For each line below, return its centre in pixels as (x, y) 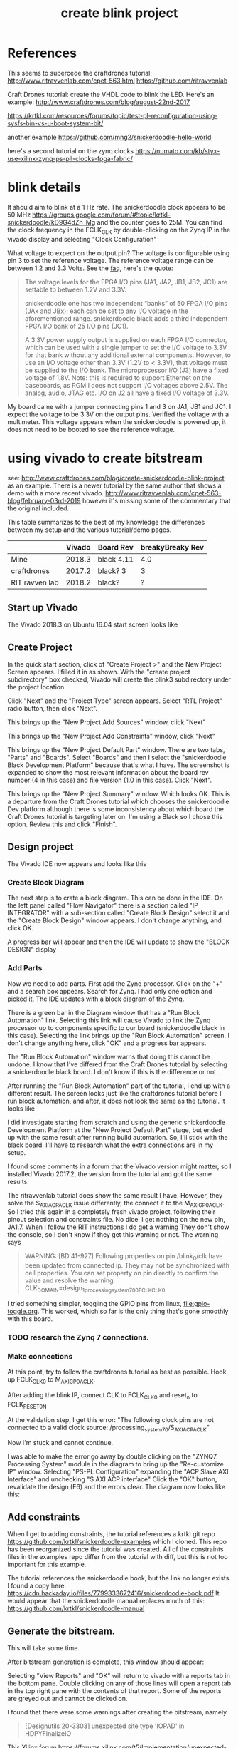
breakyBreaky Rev (172, 547)
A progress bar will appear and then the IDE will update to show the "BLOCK (119, 942)
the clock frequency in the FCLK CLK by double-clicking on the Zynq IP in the (119, 231)
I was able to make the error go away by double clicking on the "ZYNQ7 (112, 1456)
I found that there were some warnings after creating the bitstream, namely (117, 1712)
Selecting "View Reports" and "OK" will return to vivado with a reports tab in (119, 1676)
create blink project (119, 13)
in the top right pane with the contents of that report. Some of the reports (114, 1691)
